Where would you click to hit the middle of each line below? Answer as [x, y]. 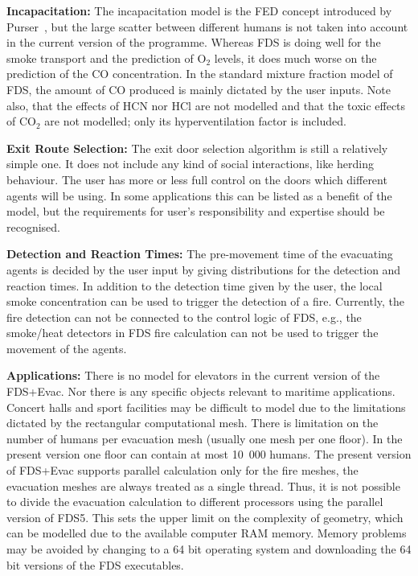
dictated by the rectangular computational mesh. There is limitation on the [193, 423]
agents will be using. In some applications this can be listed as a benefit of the [199, 195]
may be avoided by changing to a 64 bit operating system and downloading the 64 [209, 549]
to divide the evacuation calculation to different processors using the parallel [195, 502]
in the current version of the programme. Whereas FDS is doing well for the [194, 42]
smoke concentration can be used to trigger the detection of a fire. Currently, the [206, 301]
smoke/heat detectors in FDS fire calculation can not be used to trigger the [193, 333]
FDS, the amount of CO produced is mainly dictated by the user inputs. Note [199, 89]
